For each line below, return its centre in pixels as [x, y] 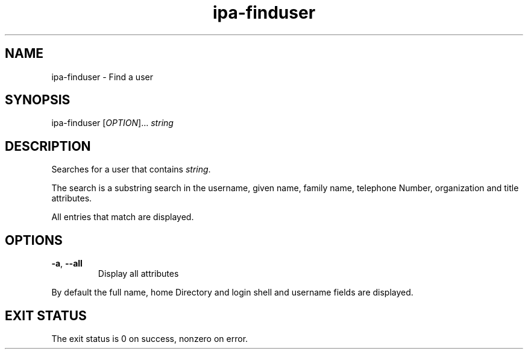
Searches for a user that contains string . [131, 169]
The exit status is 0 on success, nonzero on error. [150, 338]
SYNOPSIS [38, 100]
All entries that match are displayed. [123, 217]
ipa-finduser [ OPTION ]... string [112, 123]
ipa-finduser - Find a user [102, 77]
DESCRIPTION [48, 146]
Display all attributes [138, 274]
